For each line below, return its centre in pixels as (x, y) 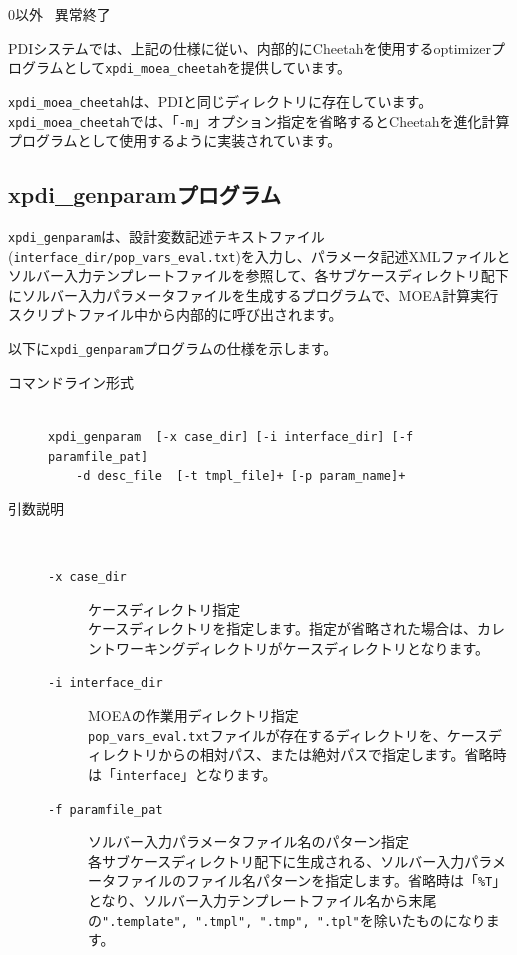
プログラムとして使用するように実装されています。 (175, 140)
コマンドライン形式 (71, 381)
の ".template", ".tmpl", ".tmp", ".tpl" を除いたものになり (287, 919)
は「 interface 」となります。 (182, 773)
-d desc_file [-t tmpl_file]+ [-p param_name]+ (241, 476)
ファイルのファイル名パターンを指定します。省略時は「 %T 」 (311, 880)
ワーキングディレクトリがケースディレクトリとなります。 (302, 647)
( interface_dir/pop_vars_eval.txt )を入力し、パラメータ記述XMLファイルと (259, 255)
